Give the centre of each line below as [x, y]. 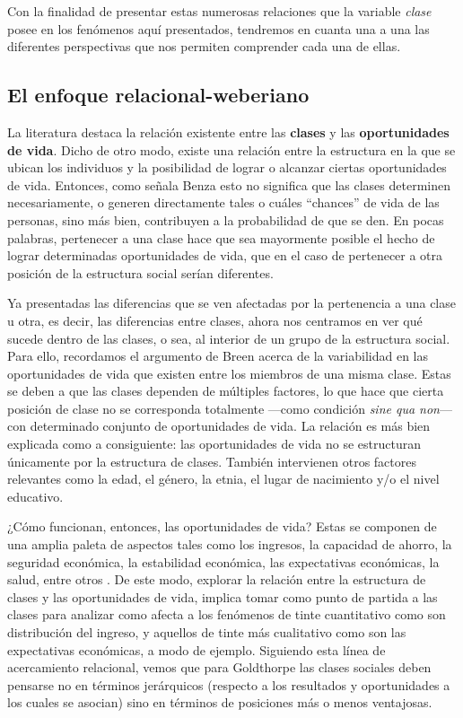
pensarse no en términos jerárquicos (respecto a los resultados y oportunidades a [229, 684]
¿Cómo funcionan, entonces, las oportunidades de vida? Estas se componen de [222, 526]
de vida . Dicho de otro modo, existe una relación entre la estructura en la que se [231, 149]
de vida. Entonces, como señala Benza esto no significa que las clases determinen [229, 184]
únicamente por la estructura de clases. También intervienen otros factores [212, 461]
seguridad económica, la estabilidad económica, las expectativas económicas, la [223, 561]
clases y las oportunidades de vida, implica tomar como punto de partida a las [223, 596]
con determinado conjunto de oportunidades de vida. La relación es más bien [219, 426]
